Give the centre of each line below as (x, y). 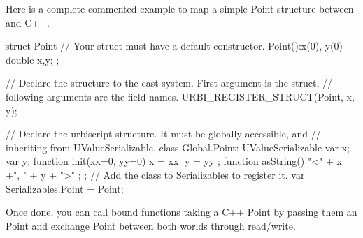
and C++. (28, 22)
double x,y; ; (33, 59)
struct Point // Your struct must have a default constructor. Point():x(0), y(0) (174, 46)
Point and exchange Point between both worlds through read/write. (151, 225)
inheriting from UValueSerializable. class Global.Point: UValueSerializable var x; (178, 147)
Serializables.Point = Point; (65, 188)
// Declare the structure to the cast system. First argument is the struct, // (169, 83)
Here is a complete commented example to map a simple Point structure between (180, 8)
